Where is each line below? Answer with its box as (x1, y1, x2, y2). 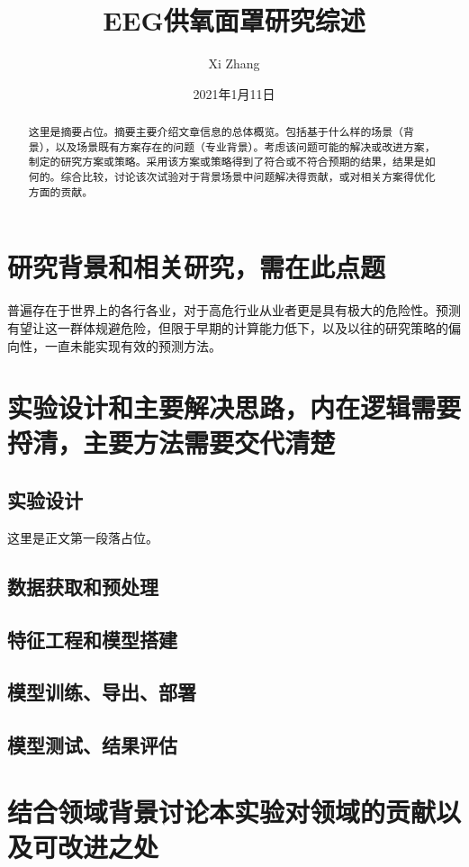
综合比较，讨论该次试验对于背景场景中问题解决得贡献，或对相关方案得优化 (60, 169, 436, 185)
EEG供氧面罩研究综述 (103, 2, 365, 39)
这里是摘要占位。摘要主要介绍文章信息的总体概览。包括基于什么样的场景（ (28, 124, 403, 140)
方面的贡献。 (28, 184, 94, 199)
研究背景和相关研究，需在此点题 (7, 248, 386, 285)
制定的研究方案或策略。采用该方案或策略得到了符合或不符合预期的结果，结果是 (28, 154, 425, 169)
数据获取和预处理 (7, 572, 158, 600)
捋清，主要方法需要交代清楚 (7, 424, 336, 461)
